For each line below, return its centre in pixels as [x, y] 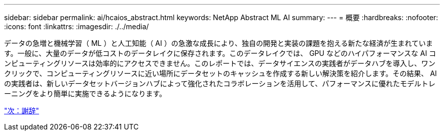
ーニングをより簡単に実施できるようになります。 [85, 93]
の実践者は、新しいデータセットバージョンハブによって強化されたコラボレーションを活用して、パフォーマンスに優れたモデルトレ [220, 83]
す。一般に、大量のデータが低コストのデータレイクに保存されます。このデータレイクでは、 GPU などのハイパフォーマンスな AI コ [220, 53]
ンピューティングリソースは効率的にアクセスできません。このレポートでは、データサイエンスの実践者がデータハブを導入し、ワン [220, 63]
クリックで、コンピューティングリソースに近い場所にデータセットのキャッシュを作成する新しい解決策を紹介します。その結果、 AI [220, 73]
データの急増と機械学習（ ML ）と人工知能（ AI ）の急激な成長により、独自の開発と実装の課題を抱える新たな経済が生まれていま [219, 43]
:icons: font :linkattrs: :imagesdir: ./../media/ [77, 26]
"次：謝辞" [22, 111]
